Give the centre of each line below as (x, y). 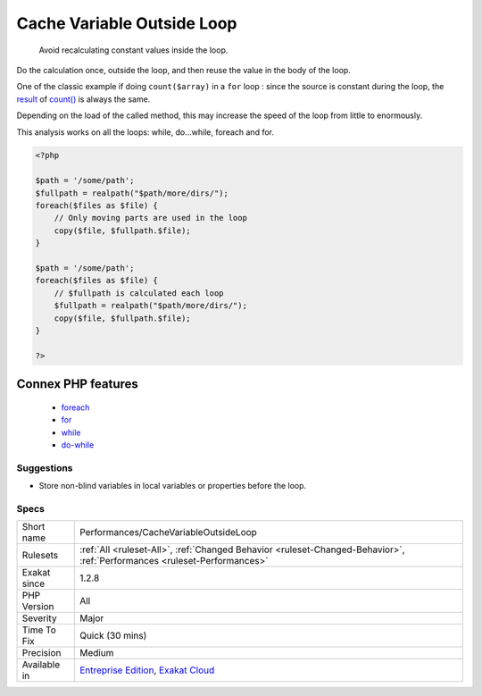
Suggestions (45, 467)
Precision (42, 653)
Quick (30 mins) (113, 636)
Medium (96, 653)
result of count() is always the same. (83, 99)
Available (41, 665)
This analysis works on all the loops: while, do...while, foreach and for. (145, 132)
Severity (39, 618)
